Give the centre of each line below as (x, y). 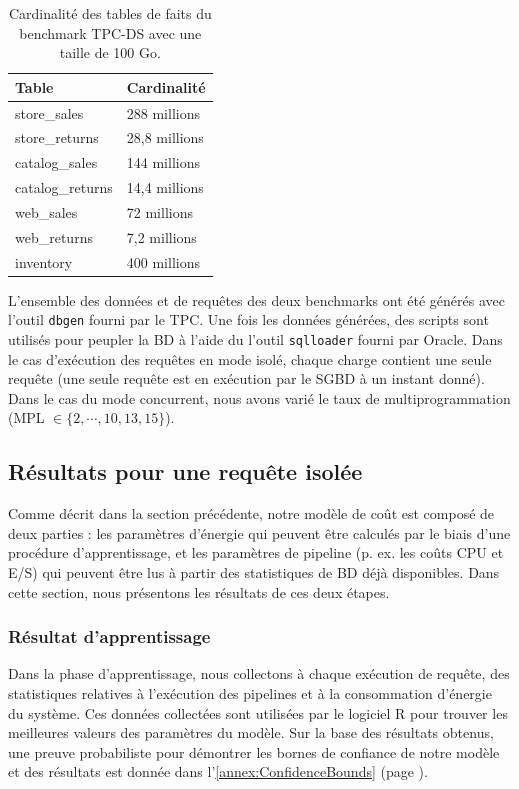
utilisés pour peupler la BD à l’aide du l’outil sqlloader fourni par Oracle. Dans (255, 339)
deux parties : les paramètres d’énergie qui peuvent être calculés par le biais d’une (259, 532)
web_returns (54, 236)
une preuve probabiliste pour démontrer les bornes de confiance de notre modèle (254, 751)
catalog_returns (64, 187)
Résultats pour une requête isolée (185, 471)
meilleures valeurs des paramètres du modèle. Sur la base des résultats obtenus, (251, 732)
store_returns (57, 137)
